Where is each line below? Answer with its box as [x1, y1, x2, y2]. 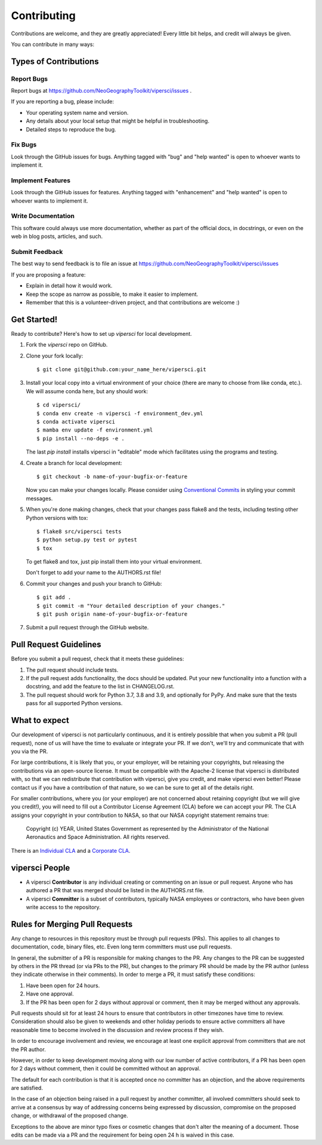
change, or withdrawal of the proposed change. [11, 1112, 128, 1119]
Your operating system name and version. [26, 109, 129, 116]
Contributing [11, 9, 76, 22]
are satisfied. [11, 1085, 43, 1092]
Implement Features [11, 176, 71, 185]
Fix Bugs [11, 140, 37, 149]
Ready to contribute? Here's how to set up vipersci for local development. [11, 330, 192, 337]
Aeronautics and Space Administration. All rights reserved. [26, 834, 170, 841]
